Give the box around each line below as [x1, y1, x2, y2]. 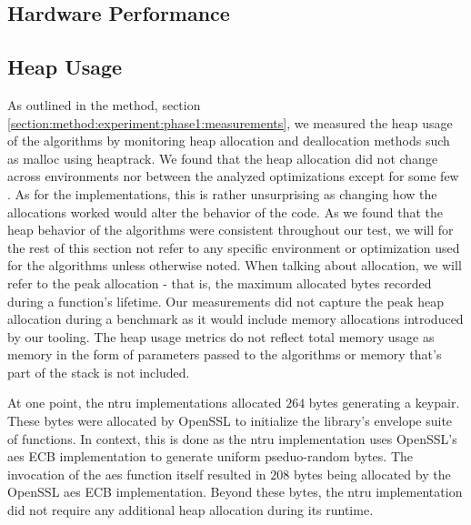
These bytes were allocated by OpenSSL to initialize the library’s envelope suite [7, 411, 453, 430]
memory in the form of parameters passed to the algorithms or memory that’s [7, 345, 442, 364]
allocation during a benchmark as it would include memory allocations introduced [7, 309, 464, 328]
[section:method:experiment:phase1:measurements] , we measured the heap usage [7, 113, 453, 132]
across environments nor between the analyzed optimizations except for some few [7, 167, 459, 186]
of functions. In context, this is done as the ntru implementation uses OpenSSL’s [7, 429, 457, 448]
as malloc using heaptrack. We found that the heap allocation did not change [7, 148, 438, 167]
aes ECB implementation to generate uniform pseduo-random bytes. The [7, 447, 413, 466]
